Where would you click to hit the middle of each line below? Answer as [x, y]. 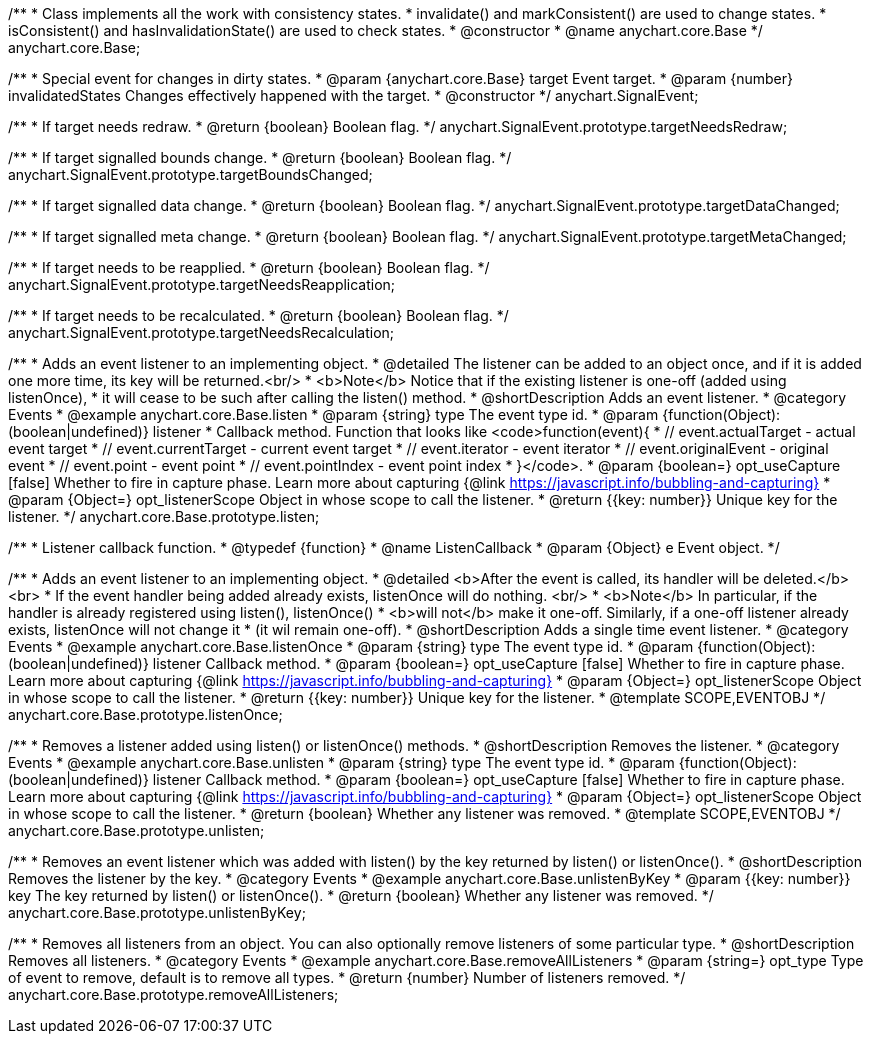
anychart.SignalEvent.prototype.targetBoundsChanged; [190, 174]
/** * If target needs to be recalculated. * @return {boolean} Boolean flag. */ [258, 315]
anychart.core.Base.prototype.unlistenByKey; [157, 912]
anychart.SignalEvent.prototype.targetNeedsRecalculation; [201, 332]
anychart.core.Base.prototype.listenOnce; [145, 714]
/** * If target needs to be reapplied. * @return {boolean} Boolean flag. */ [249, 267]
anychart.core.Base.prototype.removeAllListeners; [173, 994]
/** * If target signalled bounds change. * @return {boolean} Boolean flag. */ [260, 157]
